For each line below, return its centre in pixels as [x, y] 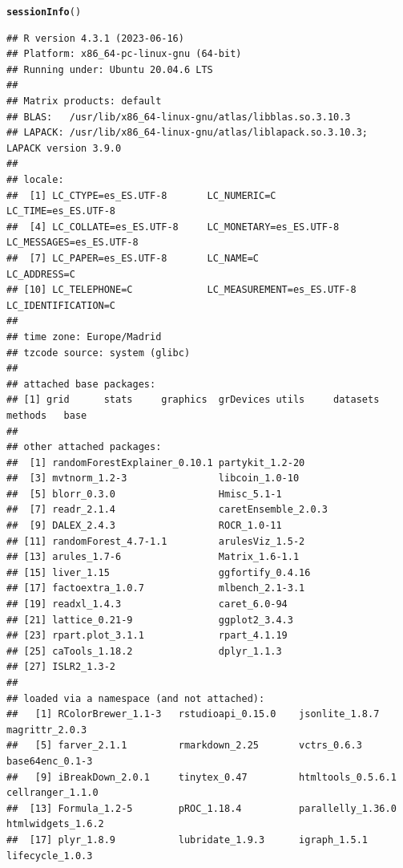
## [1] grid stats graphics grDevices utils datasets [193, 400]
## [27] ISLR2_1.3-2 [61, 667]
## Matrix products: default [84, 101]
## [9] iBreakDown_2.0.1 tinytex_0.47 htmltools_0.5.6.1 [201, 777]
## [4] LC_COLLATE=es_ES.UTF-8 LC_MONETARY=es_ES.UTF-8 [173, 227]
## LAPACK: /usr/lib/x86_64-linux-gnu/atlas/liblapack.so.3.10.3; [187, 133]
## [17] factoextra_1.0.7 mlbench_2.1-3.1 [156, 588]
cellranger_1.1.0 [52, 793]
